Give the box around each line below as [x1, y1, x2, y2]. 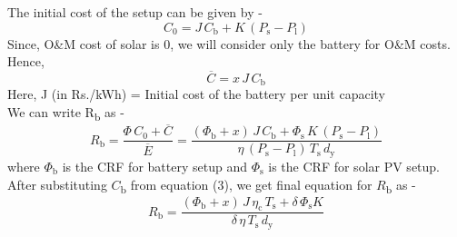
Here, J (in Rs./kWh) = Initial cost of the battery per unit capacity [7, 84, 386, 104]
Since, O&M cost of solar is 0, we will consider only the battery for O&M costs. [7, 34, 451, 53]
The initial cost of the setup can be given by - [7, 3, 263, 21]
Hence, [7, 52, 45, 71]
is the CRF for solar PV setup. [268, 156, 441, 175]
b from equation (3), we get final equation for [120, 174, 373, 196]
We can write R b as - [7, 103, 124, 123]
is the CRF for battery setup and [62, 156, 247, 175]
